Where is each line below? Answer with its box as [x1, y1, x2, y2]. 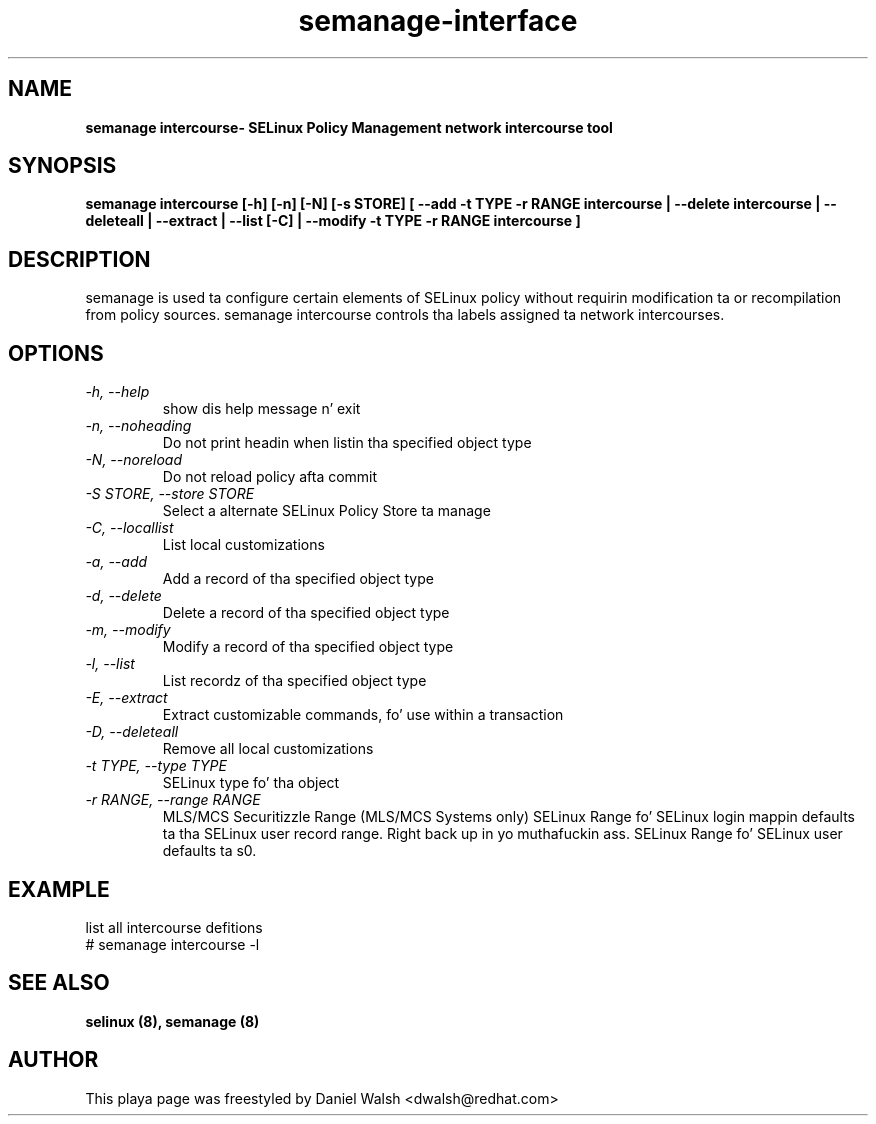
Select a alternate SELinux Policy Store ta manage [162, 502, 491, 520]
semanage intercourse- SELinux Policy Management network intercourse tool [85, 118, 613, 136]
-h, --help [85, 383, 150, 401]
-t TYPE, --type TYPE [85, 757, 227, 775]
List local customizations [162, 536, 325, 554]
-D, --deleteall [85, 723, 179, 741]
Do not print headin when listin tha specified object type [162, 434, 532, 452]
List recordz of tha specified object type [162, 672, 427, 690]
